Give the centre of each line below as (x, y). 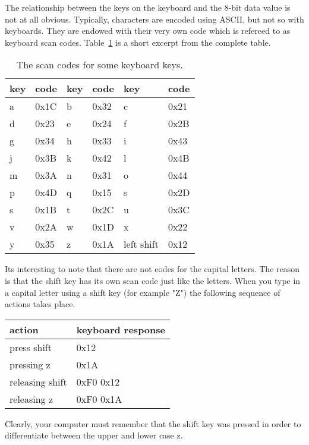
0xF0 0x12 (98, 381)
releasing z (31, 399)
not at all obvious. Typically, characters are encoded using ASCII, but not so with (154, 19)
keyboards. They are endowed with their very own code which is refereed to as (148, 31)
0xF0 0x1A (99, 399)
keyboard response (121, 329)
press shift (31, 347)
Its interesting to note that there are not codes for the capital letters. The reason (152, 269)
